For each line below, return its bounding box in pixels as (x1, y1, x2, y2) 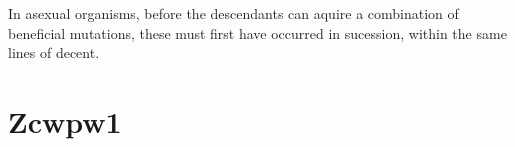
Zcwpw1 (8, 100, 122, 141)
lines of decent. (8, 42, 100, 63)
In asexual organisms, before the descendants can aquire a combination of (8, 3, 459, 23)
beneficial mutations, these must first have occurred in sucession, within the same (8, 22, 507, 43)
